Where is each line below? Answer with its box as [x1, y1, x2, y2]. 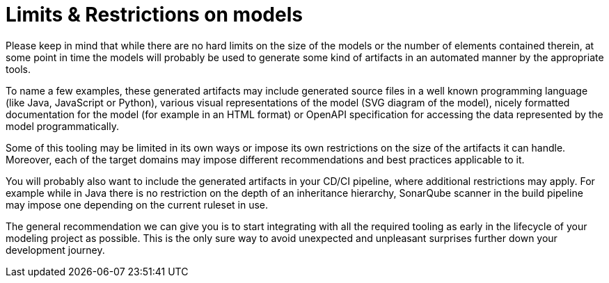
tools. [6, 63, 31, 75]
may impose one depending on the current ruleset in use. [6, 198, 269, 211]
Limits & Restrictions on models [6, 3, 303, 26]
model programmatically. [6, 120, 119, 132]
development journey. [6, 243, 105, 256]
